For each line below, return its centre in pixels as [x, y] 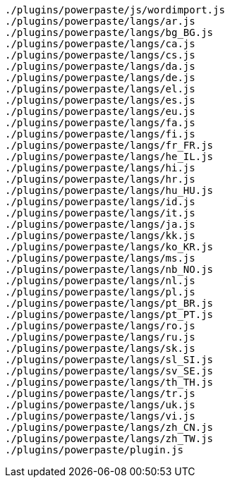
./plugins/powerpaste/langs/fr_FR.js [109, 145]
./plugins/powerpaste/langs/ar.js [100, 21]
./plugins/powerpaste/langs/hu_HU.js [109, 190]
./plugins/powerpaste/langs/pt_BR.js [109, 303]
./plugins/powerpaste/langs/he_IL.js [109, 157]
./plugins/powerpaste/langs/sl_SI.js [109, 360]
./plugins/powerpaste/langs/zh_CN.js [109, 427]
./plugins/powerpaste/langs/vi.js [100, 416]
